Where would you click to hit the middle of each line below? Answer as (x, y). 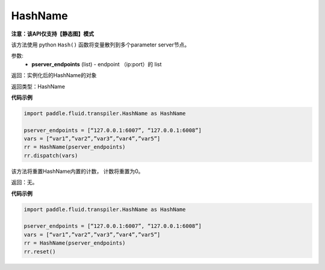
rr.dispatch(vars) (51, 155)
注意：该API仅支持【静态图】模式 (53, 34)
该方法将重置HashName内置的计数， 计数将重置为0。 (77, 171)
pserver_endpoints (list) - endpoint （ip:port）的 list (97, 64)
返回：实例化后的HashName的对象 (54, 75)
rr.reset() (40, 251)
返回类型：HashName (38, 86)
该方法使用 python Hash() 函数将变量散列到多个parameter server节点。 (101, 45)
